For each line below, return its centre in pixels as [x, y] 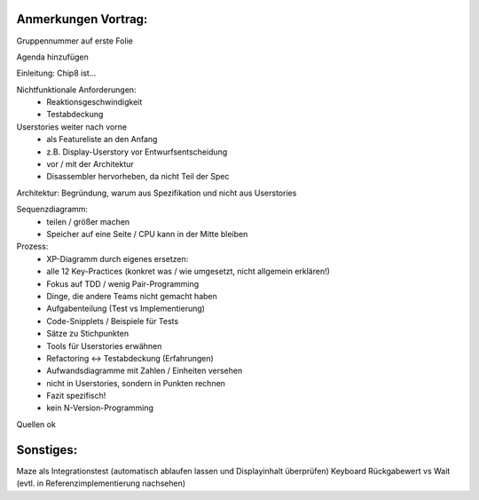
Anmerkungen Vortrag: [82, 19]
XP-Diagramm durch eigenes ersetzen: [118, 258]
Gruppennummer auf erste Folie [75, 41]
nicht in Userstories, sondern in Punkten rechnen [136, 383]
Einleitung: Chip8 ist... [56, 73]
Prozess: [32, 246]
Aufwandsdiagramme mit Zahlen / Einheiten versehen [145, 371]
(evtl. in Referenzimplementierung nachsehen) [101, 483]
